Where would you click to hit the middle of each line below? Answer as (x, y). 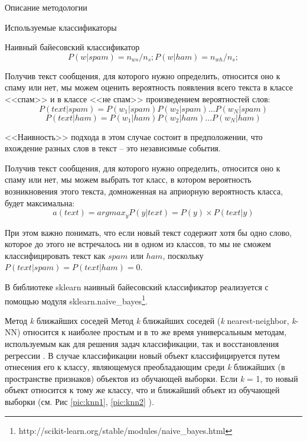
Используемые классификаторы (61, 27)
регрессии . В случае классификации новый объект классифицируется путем (142, 355)
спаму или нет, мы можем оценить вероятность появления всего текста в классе (149, 87)
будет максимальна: (40, 202)
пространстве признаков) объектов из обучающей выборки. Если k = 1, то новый (151, 378)
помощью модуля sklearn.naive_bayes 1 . (76, 300)
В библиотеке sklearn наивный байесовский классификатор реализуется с (137, 286)
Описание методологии (46, 7)
